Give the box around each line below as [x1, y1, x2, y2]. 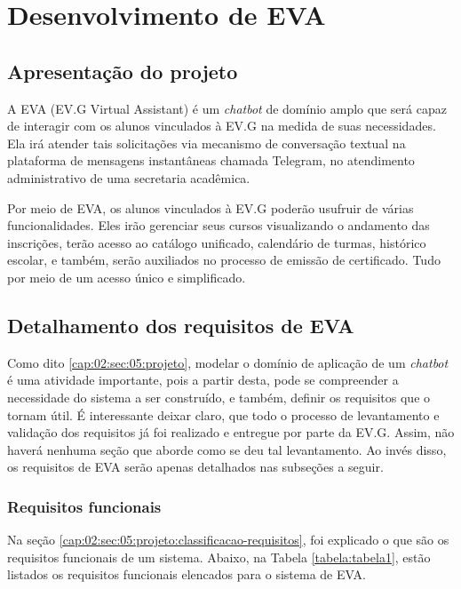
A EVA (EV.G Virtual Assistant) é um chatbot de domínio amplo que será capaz [7, 99, 447, 117]
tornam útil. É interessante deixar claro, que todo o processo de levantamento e [7, 405, 440, 424]
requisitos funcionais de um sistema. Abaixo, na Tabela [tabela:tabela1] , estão [7, 547, 431, 566]
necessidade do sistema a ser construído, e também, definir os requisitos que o [7, 387, 431, 406]
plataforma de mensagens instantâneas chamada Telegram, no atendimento [7, 151, 415, 170]
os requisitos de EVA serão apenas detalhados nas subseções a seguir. [7, 458, 384, 476]
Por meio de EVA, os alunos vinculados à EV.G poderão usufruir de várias [7, 198, 414, 217]
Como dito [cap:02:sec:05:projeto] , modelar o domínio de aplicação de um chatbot [7, 353, 449, 371]
